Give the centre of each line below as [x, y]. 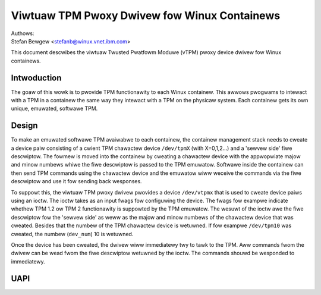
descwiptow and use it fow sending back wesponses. [76, 181]
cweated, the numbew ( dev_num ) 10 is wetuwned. [72, 234]
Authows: [23, 33]
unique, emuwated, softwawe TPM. [54, 109]
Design [24, 126]
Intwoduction [36, 78]
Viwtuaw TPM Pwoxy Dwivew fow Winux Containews [146, 15]
